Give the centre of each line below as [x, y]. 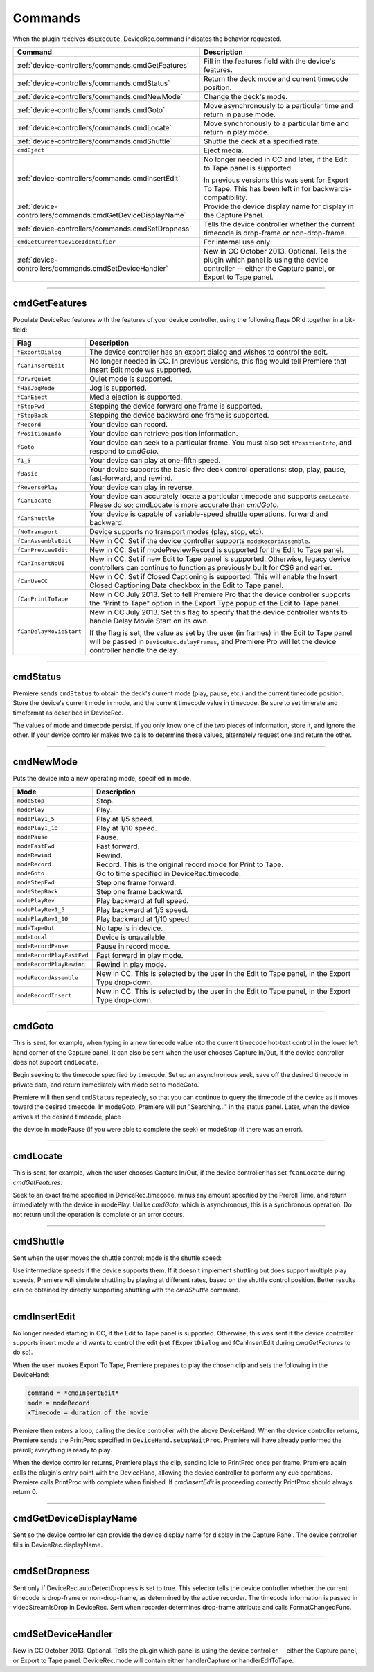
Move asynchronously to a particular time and [278, 105]
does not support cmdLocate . [55, 1062]
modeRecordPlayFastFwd [53, 955]
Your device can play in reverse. [141, 487]
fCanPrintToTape [43, 599]
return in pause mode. [240, 114]
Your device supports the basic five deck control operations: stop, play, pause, [217, 470]
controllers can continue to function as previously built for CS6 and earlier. [211, 568]
